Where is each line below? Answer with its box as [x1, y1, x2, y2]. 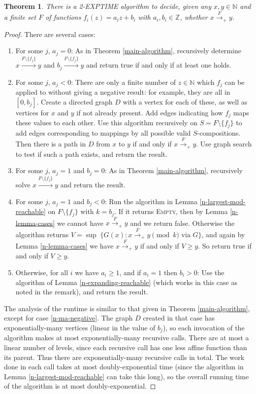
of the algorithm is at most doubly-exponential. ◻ [4, 381, 156, 391]
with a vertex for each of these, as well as [123, 96, 248, 107]
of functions [45, 12, 81, 22]
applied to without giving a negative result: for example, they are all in [15, 87, 230, 97]
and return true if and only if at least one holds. [86, 60, 231, 70]
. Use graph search [196, 139, 252, 149]
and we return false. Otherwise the [130, 217, 235, 228]
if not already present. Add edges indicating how [76, 107, 223, 117]
